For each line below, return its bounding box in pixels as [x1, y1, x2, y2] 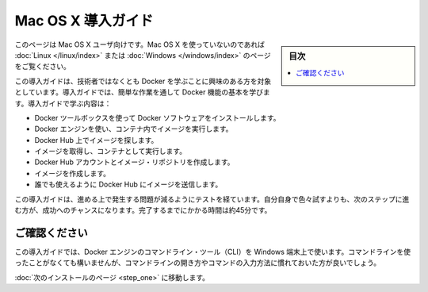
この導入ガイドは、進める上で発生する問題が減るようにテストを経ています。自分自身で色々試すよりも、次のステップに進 [14, 194, 410, 204]
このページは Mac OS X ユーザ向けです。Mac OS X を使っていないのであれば [14, 40, 266, 49]
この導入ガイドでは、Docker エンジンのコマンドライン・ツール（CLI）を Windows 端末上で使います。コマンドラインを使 [14, 247, 411, 256]
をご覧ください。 [14, 62, 71, 71]
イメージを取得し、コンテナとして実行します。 [34, 147, 186, 156]
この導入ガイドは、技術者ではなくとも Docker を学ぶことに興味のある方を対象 [14, 76, 272, 86]
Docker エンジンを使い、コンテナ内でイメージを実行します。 [34, 124, 233, 134]
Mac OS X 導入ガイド [14, 12, 154, 29]
